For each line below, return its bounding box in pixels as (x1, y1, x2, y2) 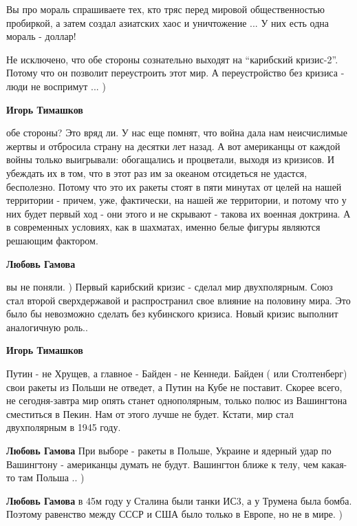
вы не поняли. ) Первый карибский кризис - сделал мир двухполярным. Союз (6, 280, 333, 294)
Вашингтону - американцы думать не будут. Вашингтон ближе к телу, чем (6, 456, 318, 471)
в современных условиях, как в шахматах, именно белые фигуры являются (6, 220, 321, 234)
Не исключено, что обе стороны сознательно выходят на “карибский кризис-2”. (6, 52, 338, 66)
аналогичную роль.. (6, 319, 88, 334)
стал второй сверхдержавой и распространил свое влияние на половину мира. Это (6, 293, 351, 307)
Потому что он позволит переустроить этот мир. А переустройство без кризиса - (6, 65, 345, 80)
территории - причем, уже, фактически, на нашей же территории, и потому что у (6, 193, 347, 207)
